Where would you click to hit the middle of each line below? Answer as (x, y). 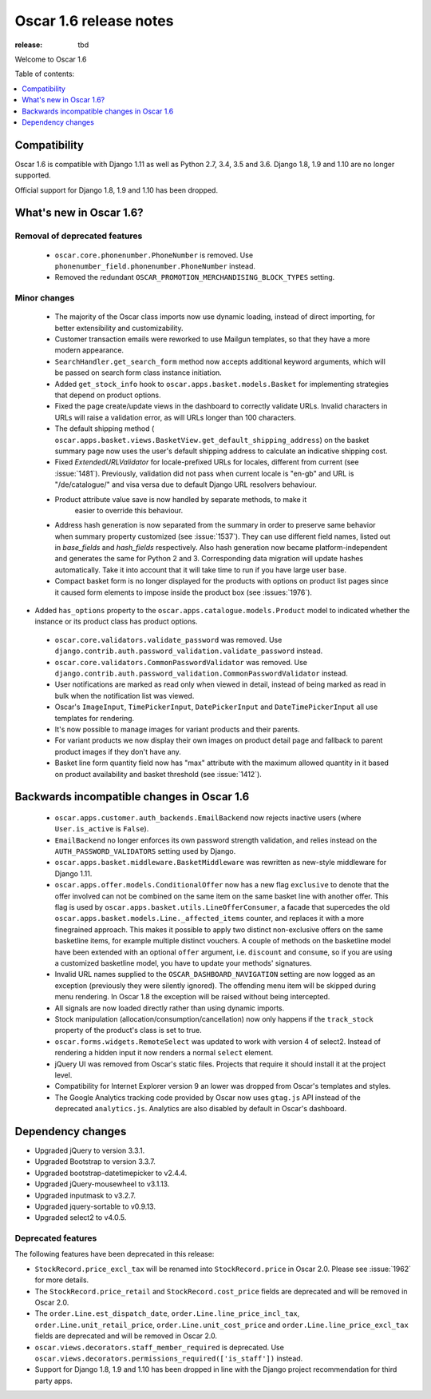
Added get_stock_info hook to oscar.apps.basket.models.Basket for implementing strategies (221, 384)
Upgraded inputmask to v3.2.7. (85, 1195)
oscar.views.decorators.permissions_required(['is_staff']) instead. (169, 1358)
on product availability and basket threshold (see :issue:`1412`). (158, 774)
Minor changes (45, 298)
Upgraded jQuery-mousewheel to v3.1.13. (102, 1184)
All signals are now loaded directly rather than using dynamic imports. (170, 1008)
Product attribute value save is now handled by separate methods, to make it (181, 499)
